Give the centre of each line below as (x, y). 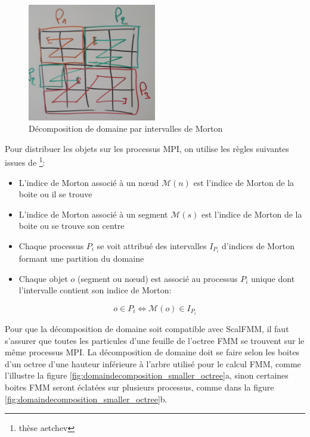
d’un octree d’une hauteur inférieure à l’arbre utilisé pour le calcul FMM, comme (153, 363)
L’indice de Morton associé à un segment (93, 214)
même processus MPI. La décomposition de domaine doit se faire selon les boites (152, 352)
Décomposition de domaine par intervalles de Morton (126, 128)
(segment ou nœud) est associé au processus (157, 278)
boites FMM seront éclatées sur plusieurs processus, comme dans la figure (139, 387)
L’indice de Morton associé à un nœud (89, 182)
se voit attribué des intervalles (152, 245)
